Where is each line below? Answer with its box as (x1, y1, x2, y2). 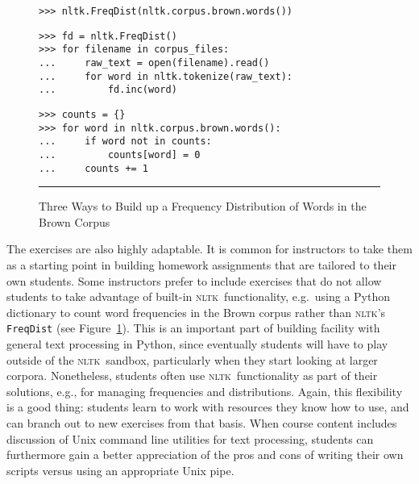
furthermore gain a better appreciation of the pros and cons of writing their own (6, 446, 404, 463)
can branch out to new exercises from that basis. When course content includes (6, 415, 397, 431)
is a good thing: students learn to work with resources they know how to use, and (6, 398, 409, 415)
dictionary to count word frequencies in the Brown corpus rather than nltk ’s (6, 303, 386, 320)
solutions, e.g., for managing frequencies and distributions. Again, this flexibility (6, 382, 403, 399)
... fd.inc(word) (39, 84, 177, 96)
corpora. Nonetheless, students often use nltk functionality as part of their (6, 367, 378, 384)
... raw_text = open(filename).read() (39, 56, 270, 69)
